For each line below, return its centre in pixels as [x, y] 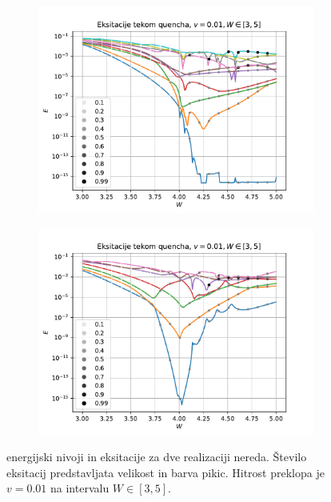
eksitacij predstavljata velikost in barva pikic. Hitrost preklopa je [165, 472]
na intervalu [80, 488]
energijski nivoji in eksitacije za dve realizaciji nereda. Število [157, 457]
